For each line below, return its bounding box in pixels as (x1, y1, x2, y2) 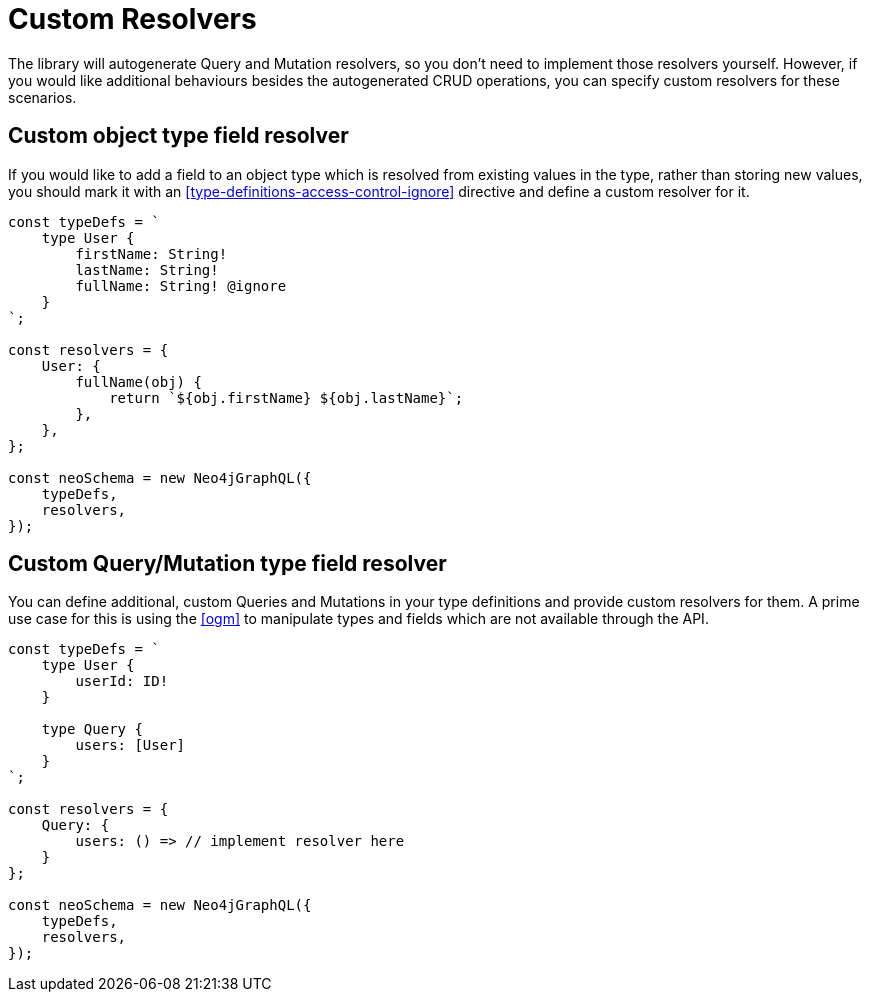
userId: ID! (75, 673, 169, 690)
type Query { (41, 721, 143, 738)
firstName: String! (75, 245, 228, 262)
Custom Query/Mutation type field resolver (8, 551, 447, 577)
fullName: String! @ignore (75, 277, 287, 294)
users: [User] (75, 737, 186, 754)
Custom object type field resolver (8, 123, 349, 149)
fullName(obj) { (75, 373, 202, 390)
